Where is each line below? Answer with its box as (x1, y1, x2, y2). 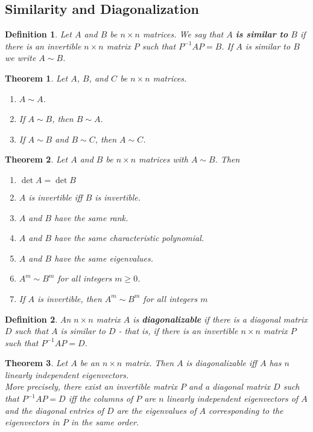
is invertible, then (37, 292, 102, 305)
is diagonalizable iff (186, 356, 257, 369)
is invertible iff (28, 190, 83, 203)
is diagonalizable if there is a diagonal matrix (133, 312, 308, 325)
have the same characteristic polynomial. (54, 231, 204, 244)
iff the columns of (68, 392, 133, 405)
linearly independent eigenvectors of (166, 392, 299, 405)
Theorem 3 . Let (5, 356, 68, 369)
